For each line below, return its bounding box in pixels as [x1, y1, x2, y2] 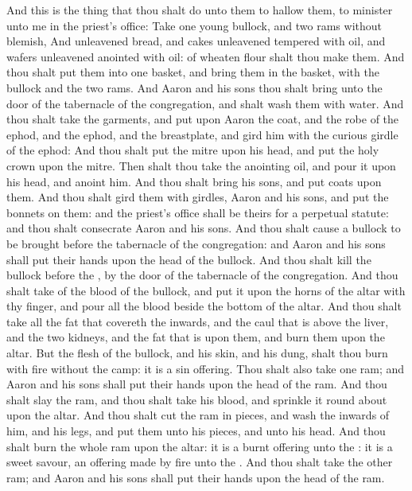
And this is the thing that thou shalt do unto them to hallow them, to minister [6, 2, 393, 18]
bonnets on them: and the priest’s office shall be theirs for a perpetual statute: [6, 204, 389, 220]
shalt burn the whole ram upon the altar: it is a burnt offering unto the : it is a [6, 438, 393, 454]
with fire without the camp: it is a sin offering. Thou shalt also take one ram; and [6, 360, 405, 376]
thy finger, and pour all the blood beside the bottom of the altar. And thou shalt [6, 298, 402, 314]
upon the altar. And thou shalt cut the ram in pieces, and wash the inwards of [6, 407, 390, 423]
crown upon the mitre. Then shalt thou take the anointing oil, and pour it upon [6, 157, 396, 173]
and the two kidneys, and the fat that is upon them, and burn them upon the [6, 329, 385, 345]
